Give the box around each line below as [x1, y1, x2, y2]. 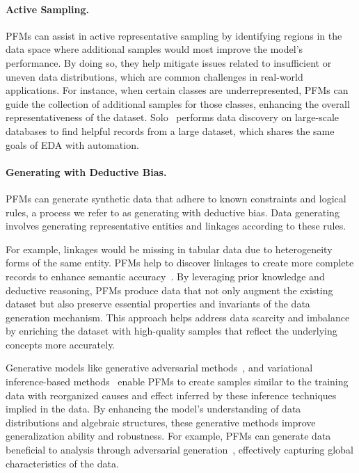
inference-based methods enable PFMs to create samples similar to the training [6, 374, 349, 389]
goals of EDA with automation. [6, 137, 139, 152]
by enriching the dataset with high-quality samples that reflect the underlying [6, 323, 337, 338]
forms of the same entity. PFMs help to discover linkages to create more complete [6, 255, 354, 270]
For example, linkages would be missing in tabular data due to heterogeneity [6, 241, 333, 256]
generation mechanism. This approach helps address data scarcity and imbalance [6, 310, 350, 324]
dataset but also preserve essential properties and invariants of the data [6, 296, 310, 311]
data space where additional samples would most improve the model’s [6, 42, 303, 56]
